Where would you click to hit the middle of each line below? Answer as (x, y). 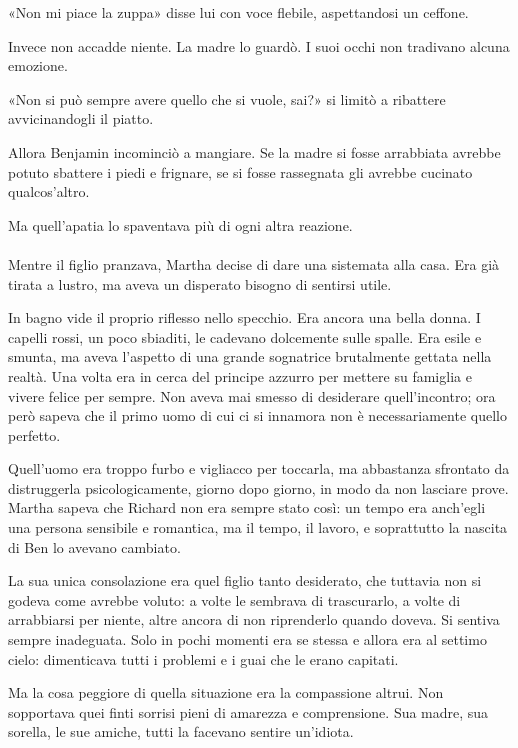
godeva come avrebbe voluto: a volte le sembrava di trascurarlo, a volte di (234, 599)
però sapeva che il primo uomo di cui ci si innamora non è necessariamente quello (257, 415)
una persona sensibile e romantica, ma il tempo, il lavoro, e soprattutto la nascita (258, 527)
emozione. (38, 65)
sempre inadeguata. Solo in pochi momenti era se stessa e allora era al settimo (247, 639)
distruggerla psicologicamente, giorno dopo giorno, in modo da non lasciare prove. (258, 487)
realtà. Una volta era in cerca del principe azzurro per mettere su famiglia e (240, 375)
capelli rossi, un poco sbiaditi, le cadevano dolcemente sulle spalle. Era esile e (245, 336)
